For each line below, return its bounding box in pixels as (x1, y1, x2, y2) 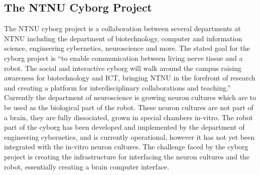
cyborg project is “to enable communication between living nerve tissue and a (4, 52, 243, 63)
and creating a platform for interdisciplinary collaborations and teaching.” (4, 82, 231, 93)
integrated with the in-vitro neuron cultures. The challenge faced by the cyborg (4, 141, 248, 152)
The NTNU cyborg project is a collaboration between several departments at (4, 23, 241, 34)
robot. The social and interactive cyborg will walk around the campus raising (4, 62, 241, 73)
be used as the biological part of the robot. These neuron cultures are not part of (4, 102, 253, 112)
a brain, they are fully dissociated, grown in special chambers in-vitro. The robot (4, 112, 253, 122)
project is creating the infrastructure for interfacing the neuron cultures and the (4, 151, 250, 161)
